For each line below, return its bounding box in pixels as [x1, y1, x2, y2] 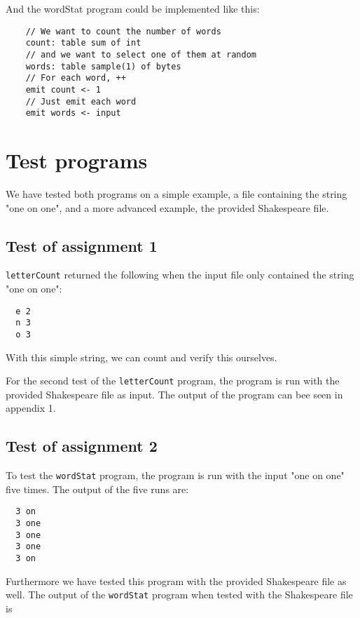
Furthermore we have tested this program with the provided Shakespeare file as [6, 573, 347, 588]
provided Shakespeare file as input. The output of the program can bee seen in [6, 387, 343, 401]
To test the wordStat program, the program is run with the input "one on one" [6, 468, 345, 483]
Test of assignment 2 [6, 435, 158, 457]
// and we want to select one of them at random [25, 49, 256, 60]
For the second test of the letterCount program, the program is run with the [6, 373, 340, 388]
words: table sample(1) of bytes [25, 61, 181, 72]
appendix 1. [6, 401, 56, 415]
